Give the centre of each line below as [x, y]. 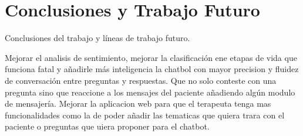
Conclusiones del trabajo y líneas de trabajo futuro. [97, 38]
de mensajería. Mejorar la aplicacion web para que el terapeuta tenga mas [138, 103]
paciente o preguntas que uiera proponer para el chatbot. [107, 126]
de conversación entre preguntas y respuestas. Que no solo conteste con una [141, 80]
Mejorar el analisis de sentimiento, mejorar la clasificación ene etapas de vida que [151, 57]
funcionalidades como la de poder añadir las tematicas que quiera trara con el [145, 115]
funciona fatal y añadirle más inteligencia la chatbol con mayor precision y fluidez [152, 69]
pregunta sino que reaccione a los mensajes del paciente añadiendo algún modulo [150, 92]
